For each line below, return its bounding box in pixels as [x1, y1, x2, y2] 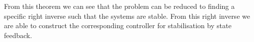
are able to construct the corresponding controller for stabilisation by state [4, 20, 232, 31]
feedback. [4, 30, 32, 40]
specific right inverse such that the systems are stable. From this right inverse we [4, 10, 250, 21]
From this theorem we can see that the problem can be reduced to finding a [4, 1, 235, 11]
